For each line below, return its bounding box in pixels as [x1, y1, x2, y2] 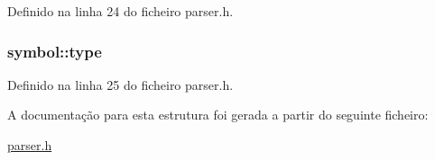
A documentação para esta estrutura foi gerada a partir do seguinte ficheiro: [7, 105, 429, 124]
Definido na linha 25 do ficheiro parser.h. [7, 75, 234, 93]
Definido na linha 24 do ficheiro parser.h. [7, 2, 234, 20]
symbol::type [7, 40, 102, 62]
